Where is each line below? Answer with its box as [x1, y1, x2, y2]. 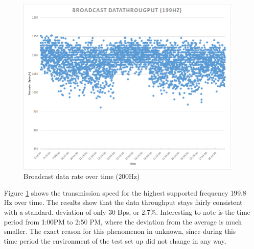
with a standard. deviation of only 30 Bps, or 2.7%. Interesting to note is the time [4, 207, 251, 217]
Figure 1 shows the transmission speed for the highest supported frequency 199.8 [4, 187, 246, 198]
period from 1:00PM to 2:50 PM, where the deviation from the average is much [4, 216, 242, 226]
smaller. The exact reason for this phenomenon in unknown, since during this [4, 226, 236, 236]
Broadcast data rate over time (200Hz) [23, 171, 140, 181]
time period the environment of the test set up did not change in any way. [4, 235, 227, 246]
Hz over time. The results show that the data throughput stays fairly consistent [4, 197, 243, 207]
